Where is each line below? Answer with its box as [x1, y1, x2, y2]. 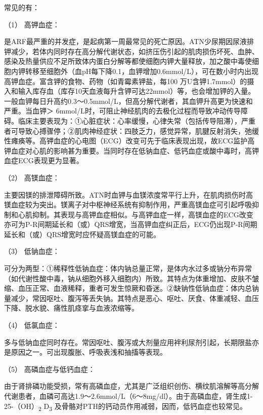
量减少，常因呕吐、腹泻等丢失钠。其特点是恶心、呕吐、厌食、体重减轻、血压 [4, 292, 259, 303]
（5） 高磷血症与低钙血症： [4, 363, 95, 374]
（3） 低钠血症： [4, 246, 60, 256]
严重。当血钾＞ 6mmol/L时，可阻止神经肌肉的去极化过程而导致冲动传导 [4, 105, 241, 116]
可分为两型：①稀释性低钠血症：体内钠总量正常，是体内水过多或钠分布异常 [4, 263, 252, 274]
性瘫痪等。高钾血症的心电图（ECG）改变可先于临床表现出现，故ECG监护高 [4, 135, 255, 146]
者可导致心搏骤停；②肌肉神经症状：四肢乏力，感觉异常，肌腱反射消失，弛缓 [4, 125, 259, 136]
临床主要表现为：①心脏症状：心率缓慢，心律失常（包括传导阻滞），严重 [18, 115, 255, 126]
